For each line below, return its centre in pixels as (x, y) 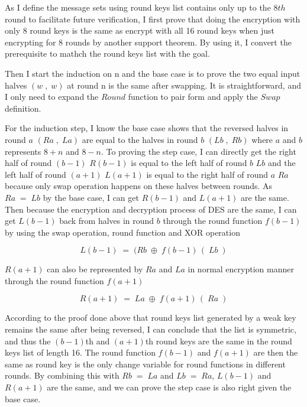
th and (98, 341)
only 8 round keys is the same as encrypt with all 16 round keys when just (140, 30)
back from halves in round (107, 221)
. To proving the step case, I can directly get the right (198, 151)
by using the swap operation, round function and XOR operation (122, 232)
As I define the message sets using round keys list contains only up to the (138, 7)
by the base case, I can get (91, 197)
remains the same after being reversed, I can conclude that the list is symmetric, (151, 329)
